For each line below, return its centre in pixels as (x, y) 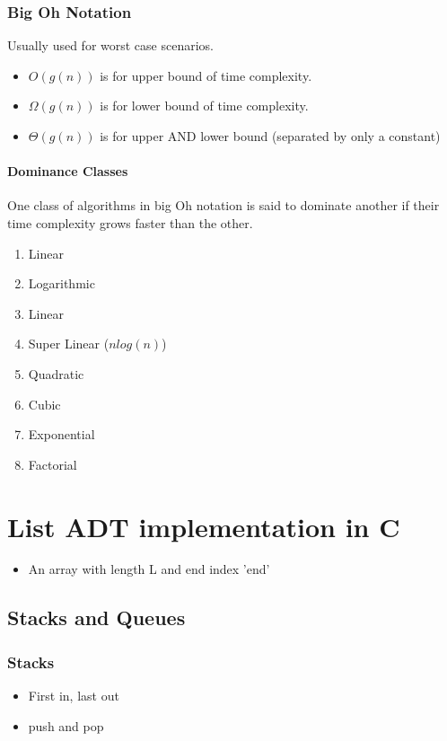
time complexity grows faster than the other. (130, 222)
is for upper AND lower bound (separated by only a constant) (270, 136)
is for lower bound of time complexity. (204, 106)
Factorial (53, 464)
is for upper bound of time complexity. (206, 75)
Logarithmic (61, 283)
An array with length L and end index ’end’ (149, 569)
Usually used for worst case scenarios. (110, 45)
